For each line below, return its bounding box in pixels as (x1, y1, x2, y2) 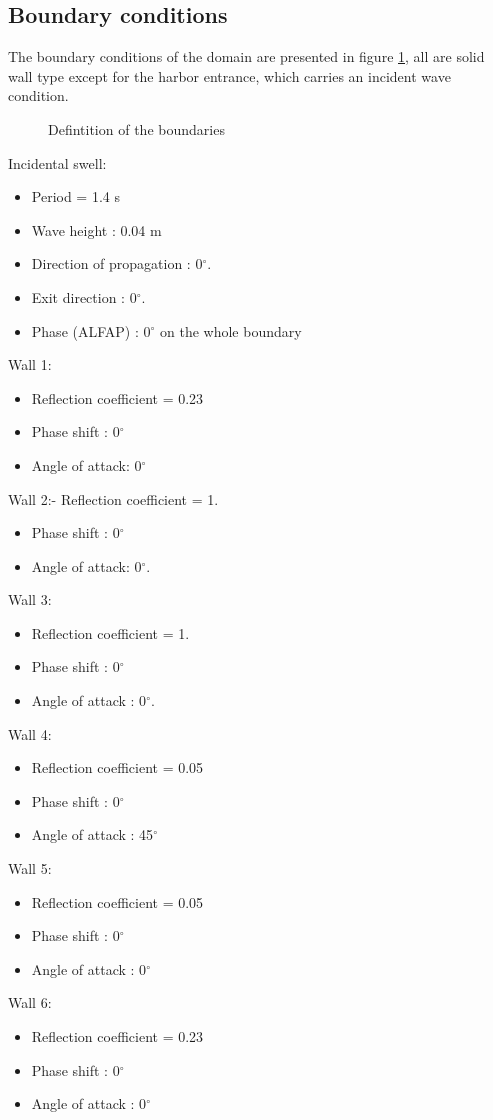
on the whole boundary (159, 320, 302, 341)
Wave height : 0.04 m (31, 219, 162, 240)
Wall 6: (8, 992, 52, 1013)
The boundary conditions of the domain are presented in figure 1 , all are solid (8, 46, 485, 67)
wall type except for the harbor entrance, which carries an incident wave (8, 65, 451, 86)
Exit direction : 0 (31, 286, 137, 307)
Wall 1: (8, 354, 52, 375)
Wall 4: (8, 723, 52, 744)
